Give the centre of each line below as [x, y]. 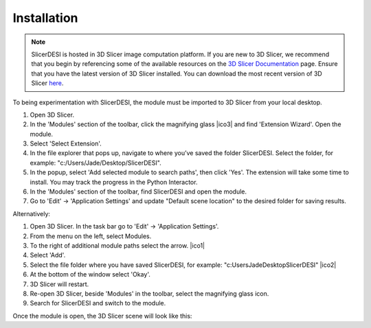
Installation [45, 18]
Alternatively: [32, 213]
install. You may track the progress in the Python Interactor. [114, 182]
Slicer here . [47, 83]
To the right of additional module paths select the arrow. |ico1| [117, 245]
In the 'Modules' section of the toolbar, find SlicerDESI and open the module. [138, 191]
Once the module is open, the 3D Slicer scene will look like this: [102, 316]
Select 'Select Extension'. [66, 143]
